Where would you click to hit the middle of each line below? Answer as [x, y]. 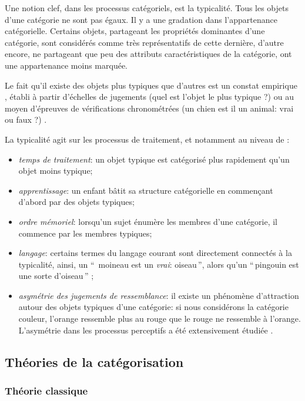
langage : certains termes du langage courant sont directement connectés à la [155, 253]
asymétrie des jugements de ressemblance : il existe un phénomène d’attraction [159, 295]
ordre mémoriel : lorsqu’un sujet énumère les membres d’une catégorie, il [148, 221]
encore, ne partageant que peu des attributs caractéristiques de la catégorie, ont [148, 54]
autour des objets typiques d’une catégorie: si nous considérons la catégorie [153, 307]
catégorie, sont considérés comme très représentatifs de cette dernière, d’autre [144, 42]
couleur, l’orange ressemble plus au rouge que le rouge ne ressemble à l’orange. [160, 319]
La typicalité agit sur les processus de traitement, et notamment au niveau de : [147, 139]
